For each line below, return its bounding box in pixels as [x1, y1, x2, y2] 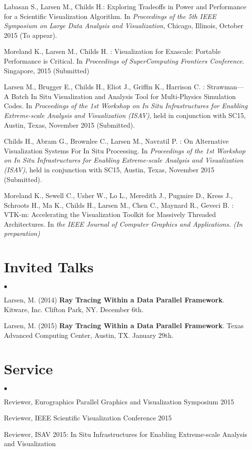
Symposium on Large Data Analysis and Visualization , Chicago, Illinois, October [4, 20, 243, 31]
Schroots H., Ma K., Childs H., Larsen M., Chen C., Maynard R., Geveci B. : [4, 200, 234, 210]
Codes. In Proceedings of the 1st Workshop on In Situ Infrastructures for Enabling [4, 100, 248, 111]
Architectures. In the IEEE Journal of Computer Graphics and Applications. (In [4, 218, 243, 229]
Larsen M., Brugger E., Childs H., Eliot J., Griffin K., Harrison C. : [4, 82, 205, 92]
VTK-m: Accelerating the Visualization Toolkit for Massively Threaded [4, 209, 216, 219]
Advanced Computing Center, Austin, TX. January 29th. [4, 330, 173, 340]
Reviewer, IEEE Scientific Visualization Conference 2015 [4, 413, 172, 423]
